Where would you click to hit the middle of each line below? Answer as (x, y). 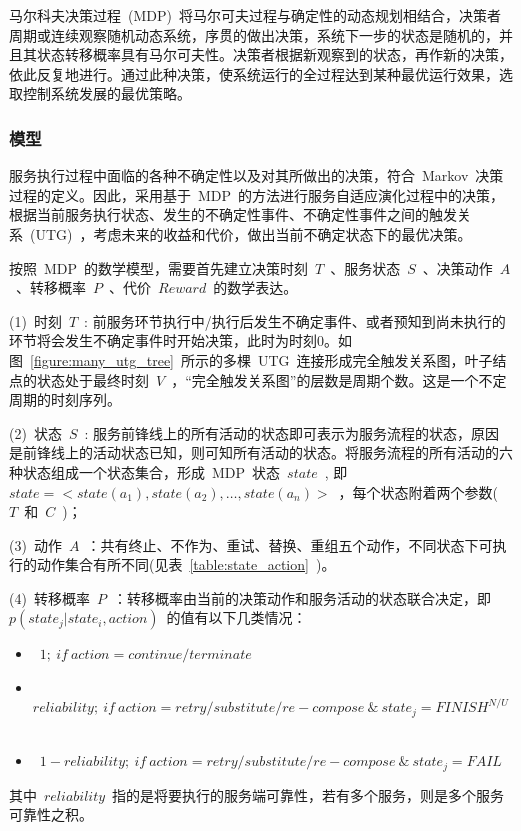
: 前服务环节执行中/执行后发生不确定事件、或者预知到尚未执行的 (295, 320)
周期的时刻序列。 (65, 399)
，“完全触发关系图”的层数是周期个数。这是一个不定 (339, 379)
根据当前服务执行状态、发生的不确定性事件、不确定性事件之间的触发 (233, 214)
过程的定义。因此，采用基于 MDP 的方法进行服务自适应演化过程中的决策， (257, 194)
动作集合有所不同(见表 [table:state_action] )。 (186, 564)
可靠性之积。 (51, 814)
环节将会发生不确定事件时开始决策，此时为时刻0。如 (180, 340)
